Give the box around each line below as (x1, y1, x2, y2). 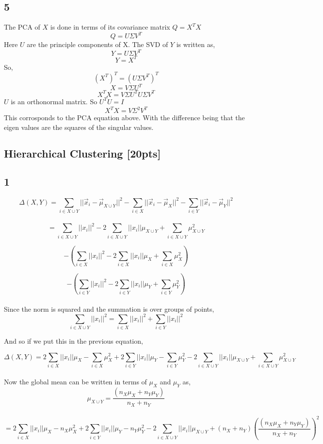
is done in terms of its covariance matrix (50, 22, 170, 32)
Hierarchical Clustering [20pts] (4, 145, 161, 160)
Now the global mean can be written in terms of (4, 377, 147, 387)
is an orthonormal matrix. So (11, 96, 97, 106)
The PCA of (4, 22, 40, 32)
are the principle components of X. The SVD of (27, 39, 168, 49)
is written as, (176, 39, 215, 49)
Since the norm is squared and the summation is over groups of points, (4, 303, 214, 314)
